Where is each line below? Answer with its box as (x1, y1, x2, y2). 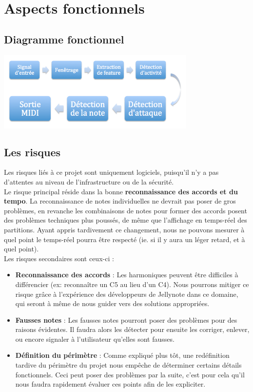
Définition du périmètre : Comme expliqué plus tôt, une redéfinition (15, 350, 230, 360)
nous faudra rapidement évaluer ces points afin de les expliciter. (15, 379, 206, 389)
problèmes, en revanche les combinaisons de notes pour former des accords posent (4, 205, 247, 215)
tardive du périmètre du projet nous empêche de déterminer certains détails (15, 360, 242, 370)
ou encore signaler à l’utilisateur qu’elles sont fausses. (15, 333, 175, 344)
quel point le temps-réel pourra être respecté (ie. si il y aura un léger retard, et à (4, 234, 245, 244)
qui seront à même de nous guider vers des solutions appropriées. (15, 298, 210, 309)
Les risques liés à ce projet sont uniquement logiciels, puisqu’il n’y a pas (4, 167, 219, 177)
